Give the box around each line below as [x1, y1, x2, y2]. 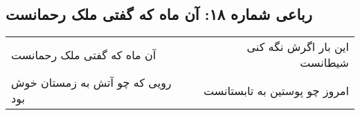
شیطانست [300, 54, 349, 71]
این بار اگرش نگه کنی [246, 39, 349, 55]
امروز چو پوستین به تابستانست [204, 82, 349, 98]
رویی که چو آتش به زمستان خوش [11, 74, 172, 91]
